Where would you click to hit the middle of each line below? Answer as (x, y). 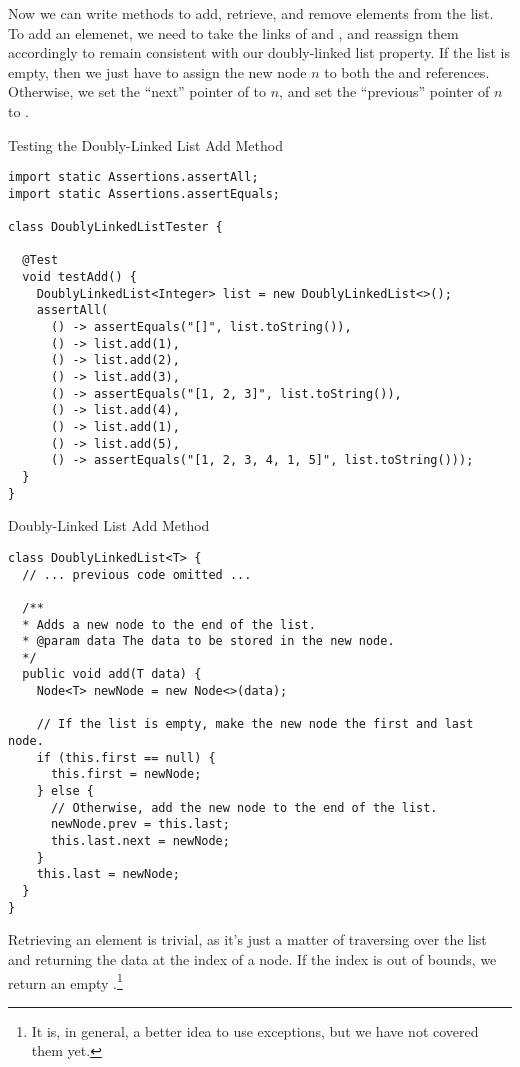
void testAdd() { (79, 277)
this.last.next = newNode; (140, 841)
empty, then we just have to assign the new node (157, 71)
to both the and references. (407, 71)
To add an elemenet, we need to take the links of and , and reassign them (233, 32)
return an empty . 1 (65, 981)
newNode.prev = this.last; (140, 824)
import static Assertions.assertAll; (133, 177)
